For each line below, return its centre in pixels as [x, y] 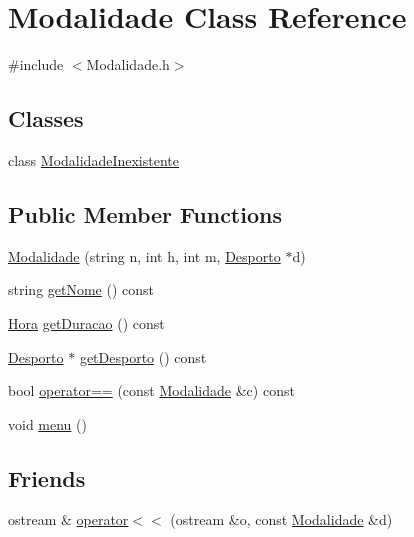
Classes [46, 118]
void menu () [47, 423]
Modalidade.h [128, 64]
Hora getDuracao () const [86, 322]
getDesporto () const [143, 356]
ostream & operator [68, 519]
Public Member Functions [145, 213]
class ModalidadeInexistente [93, 159]
